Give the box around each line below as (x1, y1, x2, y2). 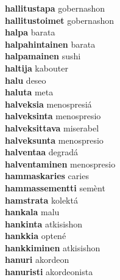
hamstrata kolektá (5, 193, 78, 206)
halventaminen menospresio (5, 157, 116, 170)
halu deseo (5, 73, 46, 86)
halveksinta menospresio (5, 109, 101, 122)
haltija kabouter (5, 61, 68, 74)
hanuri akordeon (5, 253, 69, 266)
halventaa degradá (5, 146, 79, 158)
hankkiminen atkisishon (5, 241, 101, 254)
